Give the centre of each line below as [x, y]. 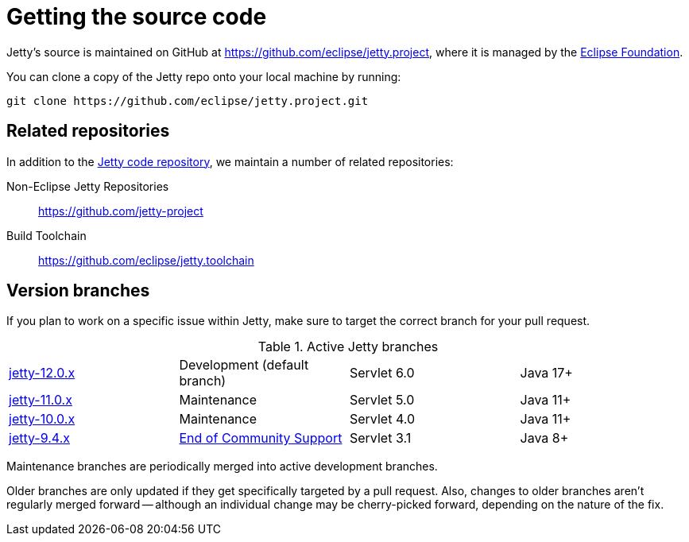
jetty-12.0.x [42, 373]
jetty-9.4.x [39, 438]
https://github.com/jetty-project [121, 211]
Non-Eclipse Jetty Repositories [88, 186]
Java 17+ [546, 373]
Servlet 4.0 [382, 419]
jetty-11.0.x [41, 400]
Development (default [244, 365]
